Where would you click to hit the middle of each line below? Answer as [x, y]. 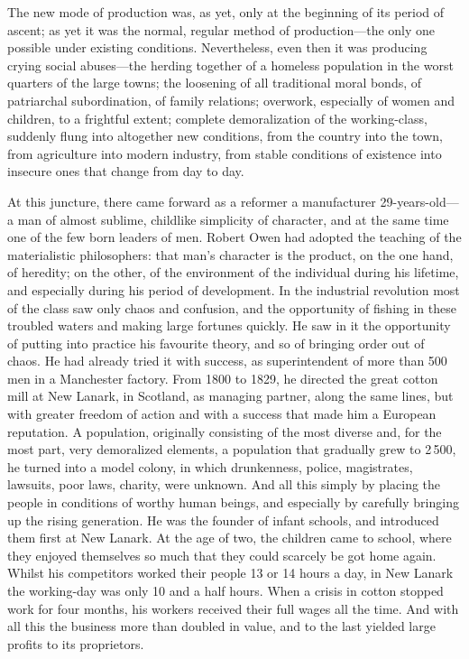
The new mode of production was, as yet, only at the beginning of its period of [226, 12]
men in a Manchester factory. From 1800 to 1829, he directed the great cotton [223, 378]
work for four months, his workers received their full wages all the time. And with [233, 608]
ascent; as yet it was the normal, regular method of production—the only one [221, 29]
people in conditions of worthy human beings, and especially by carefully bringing [233, 502]
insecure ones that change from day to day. [126, 171]
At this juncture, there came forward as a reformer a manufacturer [192, 201]
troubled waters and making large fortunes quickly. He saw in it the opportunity [229, 325]
